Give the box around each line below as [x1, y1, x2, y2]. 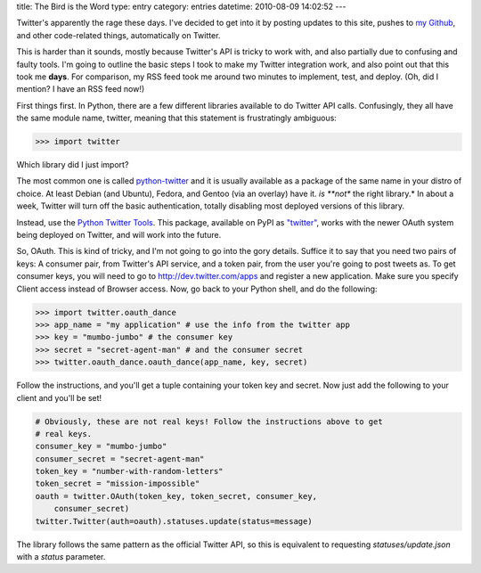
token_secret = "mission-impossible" [35, 479, 200, 489]
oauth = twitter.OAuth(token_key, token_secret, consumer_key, [35, 491, 318, 501]
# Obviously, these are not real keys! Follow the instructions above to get [35, 416, 383, 427]
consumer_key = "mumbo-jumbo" [35, 441, 167, 452]
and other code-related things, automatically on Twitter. [16, 29, 221, 40]
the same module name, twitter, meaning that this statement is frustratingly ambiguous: [16, 112, 338, 124]
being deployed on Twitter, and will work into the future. [16, 230, 222, 241]
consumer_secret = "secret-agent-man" [35, 454, 205, 463]
